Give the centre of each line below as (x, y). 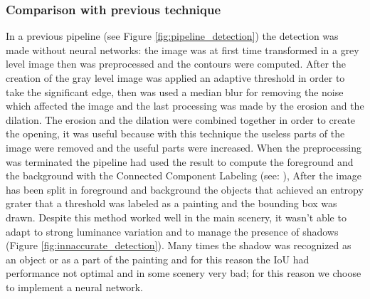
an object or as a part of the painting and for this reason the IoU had (158, 259)
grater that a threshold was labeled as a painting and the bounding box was (171, 203)
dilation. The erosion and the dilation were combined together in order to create (181, 119)
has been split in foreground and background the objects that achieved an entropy (185, 189)
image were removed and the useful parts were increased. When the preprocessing (184, 147)
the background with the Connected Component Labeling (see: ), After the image (184, 175)
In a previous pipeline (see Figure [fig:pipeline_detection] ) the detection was (172, 36)
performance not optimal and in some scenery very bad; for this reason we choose (184, 273)
